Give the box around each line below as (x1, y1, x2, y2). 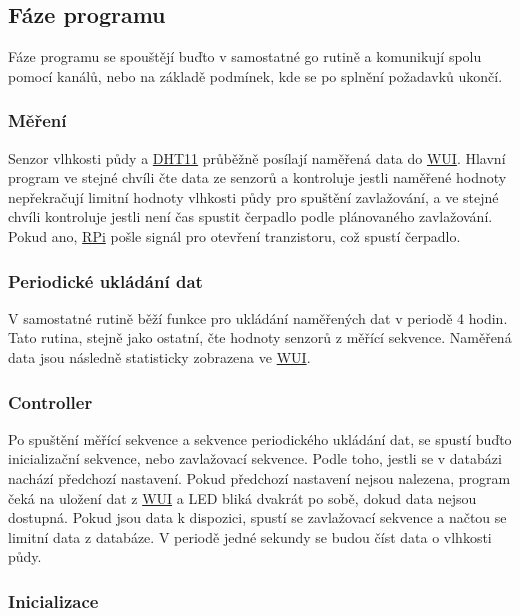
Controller (8, 389, 93, 414)
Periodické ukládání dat (8, 268, 203, 293)
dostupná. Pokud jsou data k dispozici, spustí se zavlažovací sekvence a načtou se (8, 507, 507, 528)
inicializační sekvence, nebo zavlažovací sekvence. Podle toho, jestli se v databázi (8, 448, 502, 469)
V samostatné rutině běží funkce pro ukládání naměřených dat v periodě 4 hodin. (8, 307, 508, 328)
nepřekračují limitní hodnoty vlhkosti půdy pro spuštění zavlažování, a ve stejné (8, 186, 499, 207)
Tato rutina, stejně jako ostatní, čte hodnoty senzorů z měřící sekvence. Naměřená (8, 327, 512, 348)
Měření (8, 108, 67, 133)
